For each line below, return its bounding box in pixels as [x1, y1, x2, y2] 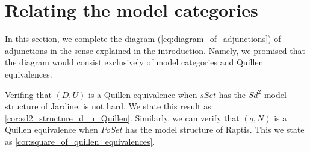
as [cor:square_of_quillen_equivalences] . [5, 135, 155, 147]
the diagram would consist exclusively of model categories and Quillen [5, 56, 264, 68]
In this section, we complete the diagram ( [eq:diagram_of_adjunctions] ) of [5, 32, 281, 45]
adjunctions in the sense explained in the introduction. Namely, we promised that [5, 44, 305, 56]
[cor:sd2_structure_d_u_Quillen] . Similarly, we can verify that [5, 111, 240, 124]
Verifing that [5, 88, 52, 100]
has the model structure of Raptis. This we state [125, 123, 305, 136]
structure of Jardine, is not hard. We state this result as [5, 100, 211, 112]
